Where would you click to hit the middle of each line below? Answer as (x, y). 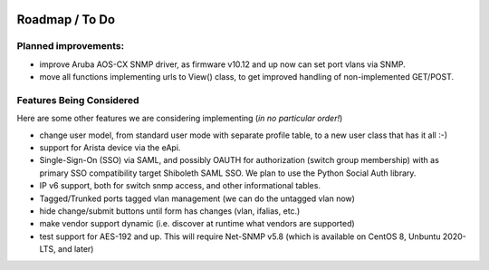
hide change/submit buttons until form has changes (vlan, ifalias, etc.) (170, 211)
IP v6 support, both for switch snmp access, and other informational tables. (180, 186)
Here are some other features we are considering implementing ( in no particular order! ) (180, 119)
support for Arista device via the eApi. (110, 148)
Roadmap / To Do (66, 19)
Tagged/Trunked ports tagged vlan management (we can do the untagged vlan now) (197, 198)
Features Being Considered (78, 100)
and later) (76, 249)
